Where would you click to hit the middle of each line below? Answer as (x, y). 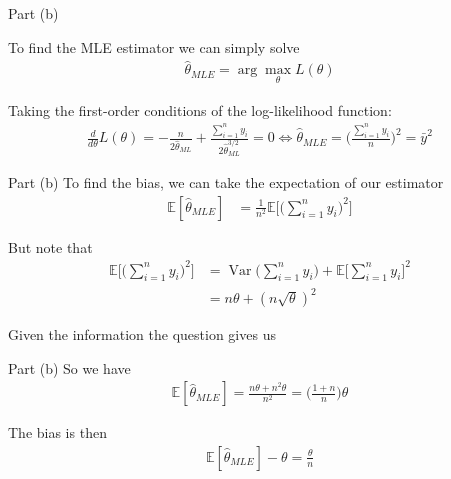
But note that (50, 246)
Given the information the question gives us (142, 334)
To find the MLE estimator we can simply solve (154, 46)
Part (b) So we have (69, 367)
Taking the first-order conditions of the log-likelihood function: (200, 109)
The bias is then (57, 432)
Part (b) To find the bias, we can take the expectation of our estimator (226, 181)
